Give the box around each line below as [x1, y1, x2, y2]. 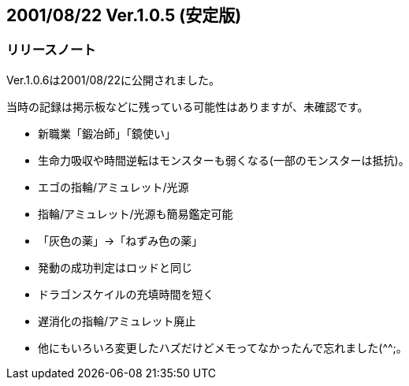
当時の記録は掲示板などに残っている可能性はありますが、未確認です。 [6, 99, 369, 113]
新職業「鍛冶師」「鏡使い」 [38, 126, 176, 140]
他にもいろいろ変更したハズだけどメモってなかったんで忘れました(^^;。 [38, 340, 407, 354]
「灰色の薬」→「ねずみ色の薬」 [38, 233, 203, 247]
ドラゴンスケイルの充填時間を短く [38, 287, 214, 301]
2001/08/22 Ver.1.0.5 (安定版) [6, 6, 242, 25]
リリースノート [6, 42, 96, 58]
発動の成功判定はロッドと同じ [38, 260, 192, 274]
